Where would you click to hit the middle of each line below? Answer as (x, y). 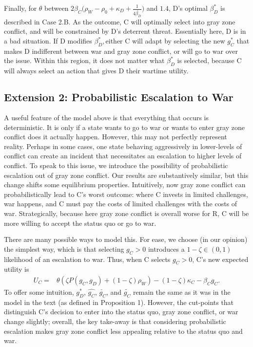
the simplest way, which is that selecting (64, 249)
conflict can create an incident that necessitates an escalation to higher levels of (123, 156)
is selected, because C (209, 60)
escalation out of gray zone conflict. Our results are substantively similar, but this (126, 175)
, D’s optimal (188, 8)
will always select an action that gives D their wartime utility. (96, 71)
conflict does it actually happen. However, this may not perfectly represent (116, 137)
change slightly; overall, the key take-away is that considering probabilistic (115, 321)
